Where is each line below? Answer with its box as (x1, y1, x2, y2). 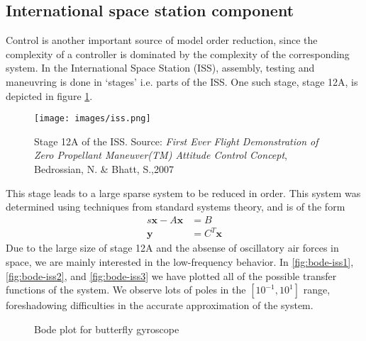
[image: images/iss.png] (34, 113, 151, 124)
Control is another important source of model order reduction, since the (6, 33, 318, 47)
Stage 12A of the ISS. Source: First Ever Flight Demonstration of (34, 133, 318, 148)
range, (303, 282, 331, 297)
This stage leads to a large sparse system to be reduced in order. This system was (6, 185, 361, 200)
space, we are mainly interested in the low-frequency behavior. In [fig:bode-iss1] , (6, 254, 354, 269)
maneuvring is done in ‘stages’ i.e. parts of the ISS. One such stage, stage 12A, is (6, 74, 358, 89)
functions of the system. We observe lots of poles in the (6, 282, 246, 297)
